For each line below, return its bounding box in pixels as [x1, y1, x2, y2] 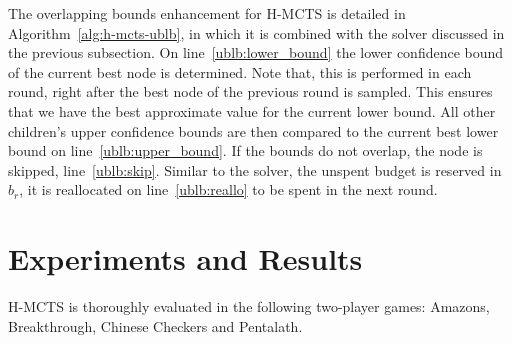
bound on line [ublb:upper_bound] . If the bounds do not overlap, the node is [8, 140, 483, 161]
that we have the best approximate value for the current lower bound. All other [8, 100, 496, 121]
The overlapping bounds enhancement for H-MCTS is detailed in [8, 3, 406, 23]
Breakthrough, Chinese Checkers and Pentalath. [8, 315, 303, 336]
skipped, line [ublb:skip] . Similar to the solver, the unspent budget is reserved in [8, 159, 502, 180]
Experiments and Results [8, 238, 363, 279]
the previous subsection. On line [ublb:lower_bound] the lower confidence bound [8, 42, 504, 63]
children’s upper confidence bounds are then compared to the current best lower [8, 120, 499, 141]
